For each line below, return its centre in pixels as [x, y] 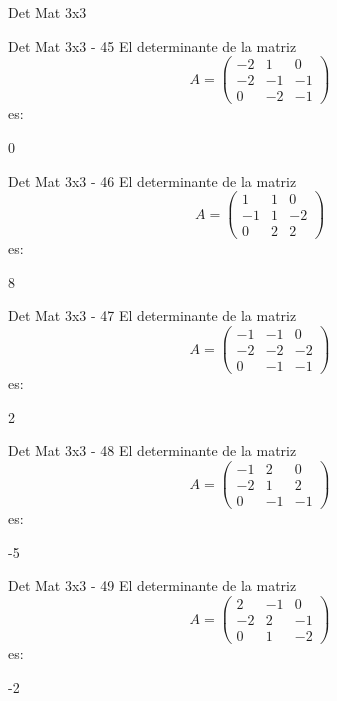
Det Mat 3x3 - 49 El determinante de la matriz [152, 585]
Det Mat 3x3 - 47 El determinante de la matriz [152, 315]
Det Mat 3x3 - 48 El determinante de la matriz [152, 450]
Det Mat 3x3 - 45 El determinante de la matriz [152, 45]
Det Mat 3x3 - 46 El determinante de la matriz [152, 180]
